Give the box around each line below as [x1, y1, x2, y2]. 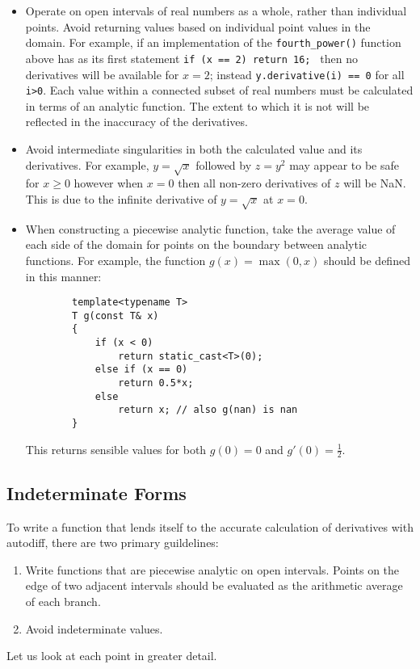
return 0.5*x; [118, 377, 194, 389]
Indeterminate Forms [6, 480, 187, 505]
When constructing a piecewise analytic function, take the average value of [25, 220, 396, 237]
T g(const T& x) [72, 309, 159, 322]
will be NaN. [343, 175, 406, 191]
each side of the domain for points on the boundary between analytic [25, 236, 367, 253]
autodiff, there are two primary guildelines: [6, 534, 219, 551]
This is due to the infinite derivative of [25, 190, 217, 207]
